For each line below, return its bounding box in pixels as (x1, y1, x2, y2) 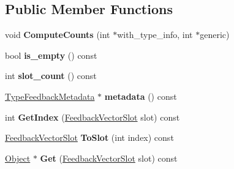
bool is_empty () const (5, 48, 97, 61)
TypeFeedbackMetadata (5, 89, 95, 102)
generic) (200, 28, 230, 41)
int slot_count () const (5, 69, 97, 82)
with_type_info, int (117, 28, 193, 41)
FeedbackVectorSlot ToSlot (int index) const (5, 131, 174, 144)
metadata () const (104, 89, 177, 102)
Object (5, 151, 31, 164)
